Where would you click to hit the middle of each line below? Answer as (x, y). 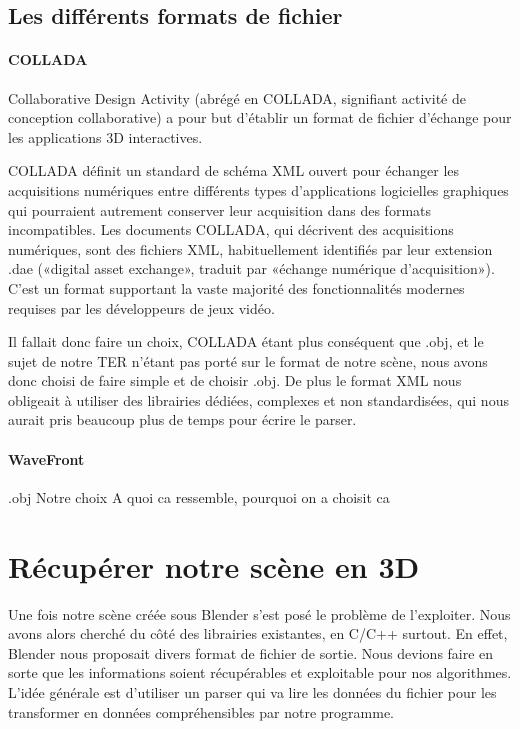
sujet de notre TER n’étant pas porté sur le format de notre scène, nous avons (248, 360)
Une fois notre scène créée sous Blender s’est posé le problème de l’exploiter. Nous (259, 613)
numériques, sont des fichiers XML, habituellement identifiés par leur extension (250, 248)
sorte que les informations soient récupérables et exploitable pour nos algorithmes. (260, 672)
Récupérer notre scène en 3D (214, 565)
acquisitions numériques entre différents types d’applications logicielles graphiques (258, 189)
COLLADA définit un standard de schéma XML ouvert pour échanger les (234, 170)
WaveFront (46, 458)
